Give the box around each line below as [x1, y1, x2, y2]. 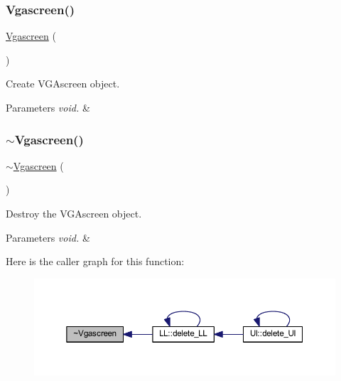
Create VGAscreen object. [6, 76, 120, 91]
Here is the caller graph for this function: [6, 254, 185, 269]
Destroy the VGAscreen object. [6, 206, 142, 220]
